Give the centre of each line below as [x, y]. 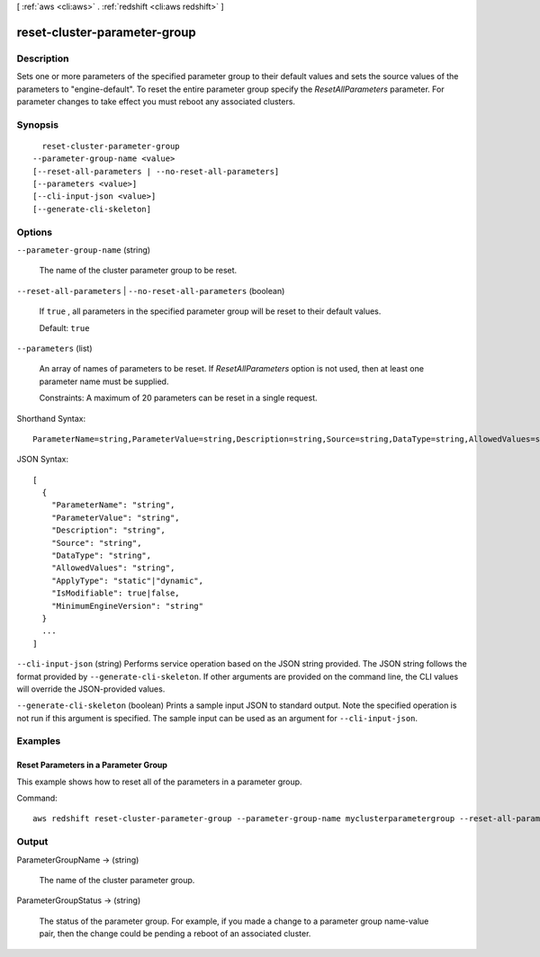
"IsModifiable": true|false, [115, 593]
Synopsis [37, 124]
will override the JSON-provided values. [91, 689]
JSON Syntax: [43, 460]
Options [35, 232]
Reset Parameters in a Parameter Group [92, 765]
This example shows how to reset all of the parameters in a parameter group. [159, 782]
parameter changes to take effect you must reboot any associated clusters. [156, 101]
